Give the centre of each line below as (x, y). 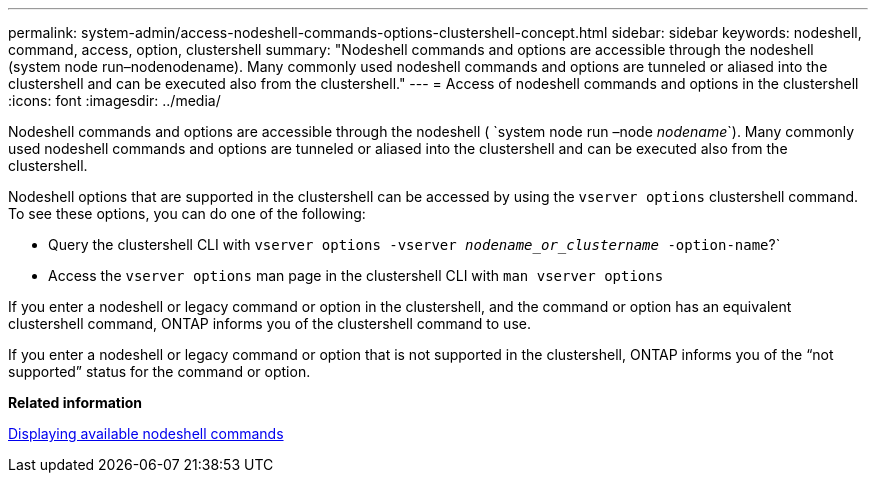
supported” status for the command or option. (159, 371)
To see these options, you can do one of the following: (187, 213)
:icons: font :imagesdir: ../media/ (114, 100)
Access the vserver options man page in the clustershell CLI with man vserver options (356, 275)
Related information (75, 402)
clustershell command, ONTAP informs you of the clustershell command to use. (269, 323)
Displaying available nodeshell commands (146, 433)
